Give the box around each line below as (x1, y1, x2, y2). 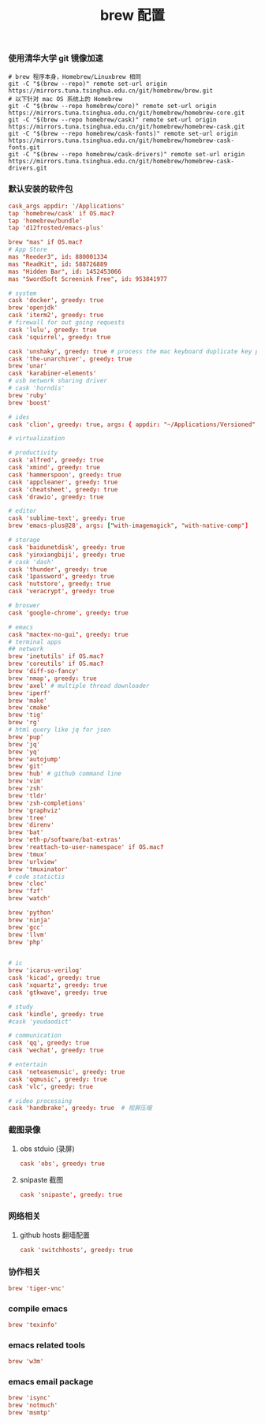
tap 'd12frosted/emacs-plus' (8, 224, 104, 232)
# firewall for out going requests (8, 319, 125, 327)
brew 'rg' (8, 719, 41, 727)
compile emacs (8, 1303, 69, 1314)
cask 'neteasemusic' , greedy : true (8, 1067, 125, 1076)
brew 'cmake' (8, 704, 51, 712)
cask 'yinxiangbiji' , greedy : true (8, 551, 125, 559)
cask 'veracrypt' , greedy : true (8, 588, 114, 596)
